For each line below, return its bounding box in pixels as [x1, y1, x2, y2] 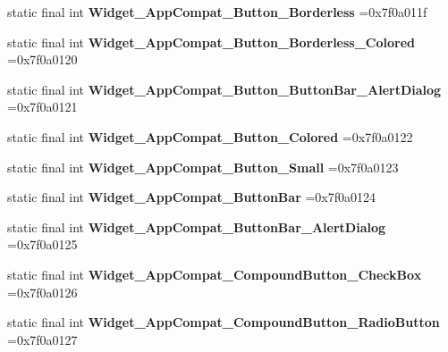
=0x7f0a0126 [7, 282, 78, 301]
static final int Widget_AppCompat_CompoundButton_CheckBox [7, 264, 422, 283]
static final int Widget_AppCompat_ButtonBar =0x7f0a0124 [7, 188, 376, 206]
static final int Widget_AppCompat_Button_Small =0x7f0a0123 [7, 157, 399, 176]
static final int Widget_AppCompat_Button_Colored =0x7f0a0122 [7, 127, 413, 146]
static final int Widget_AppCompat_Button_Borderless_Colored [7, 32, 416, 51]
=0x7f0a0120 [7, 50, 78, 69]
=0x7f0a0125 [7, 235, 78, 254]
